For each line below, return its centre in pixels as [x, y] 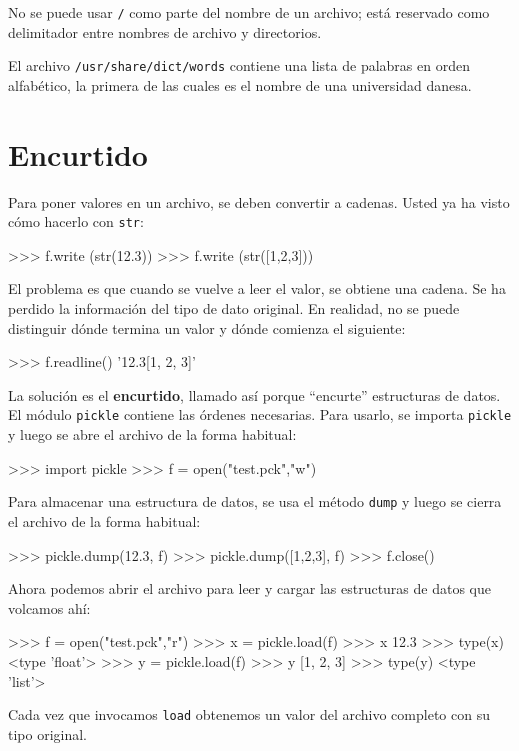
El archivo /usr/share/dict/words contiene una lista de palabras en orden [239, 65]
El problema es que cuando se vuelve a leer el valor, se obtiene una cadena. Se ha [257, 288]
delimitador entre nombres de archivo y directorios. [165, 31]
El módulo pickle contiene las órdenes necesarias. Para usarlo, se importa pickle [260, 414]
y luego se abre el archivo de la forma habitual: [152, 434]
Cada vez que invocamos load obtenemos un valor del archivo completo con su [249, 714]
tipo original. [48, 733]
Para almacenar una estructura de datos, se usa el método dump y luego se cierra [255, 501]
